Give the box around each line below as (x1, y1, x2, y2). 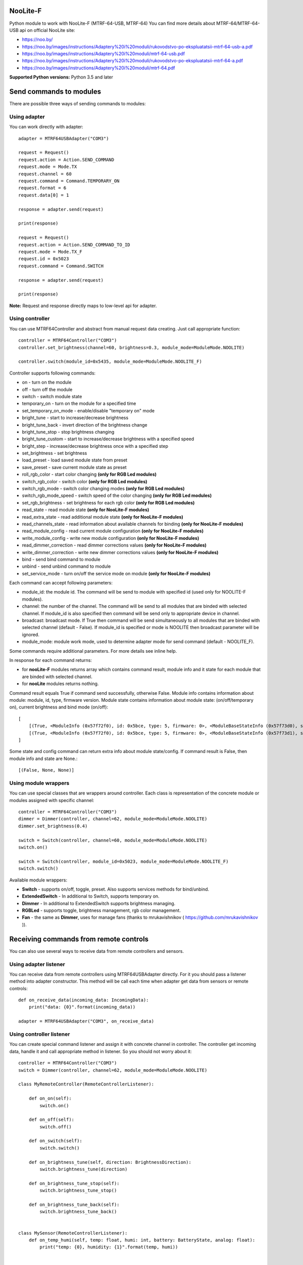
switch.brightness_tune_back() (39, 1209, 117, 1214)
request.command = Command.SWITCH (18, 263, 104, 269)
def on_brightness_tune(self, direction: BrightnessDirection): (28, 1159, 191, 1165)
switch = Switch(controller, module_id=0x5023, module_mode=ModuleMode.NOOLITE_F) (18, 858, 229, 864)
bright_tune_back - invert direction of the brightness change (22, 421, 147, 428)
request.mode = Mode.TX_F (18, 248, 83, 255)
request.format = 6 (18, 185, 67, 191)
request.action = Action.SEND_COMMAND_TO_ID (18, 242, 131, 247)
